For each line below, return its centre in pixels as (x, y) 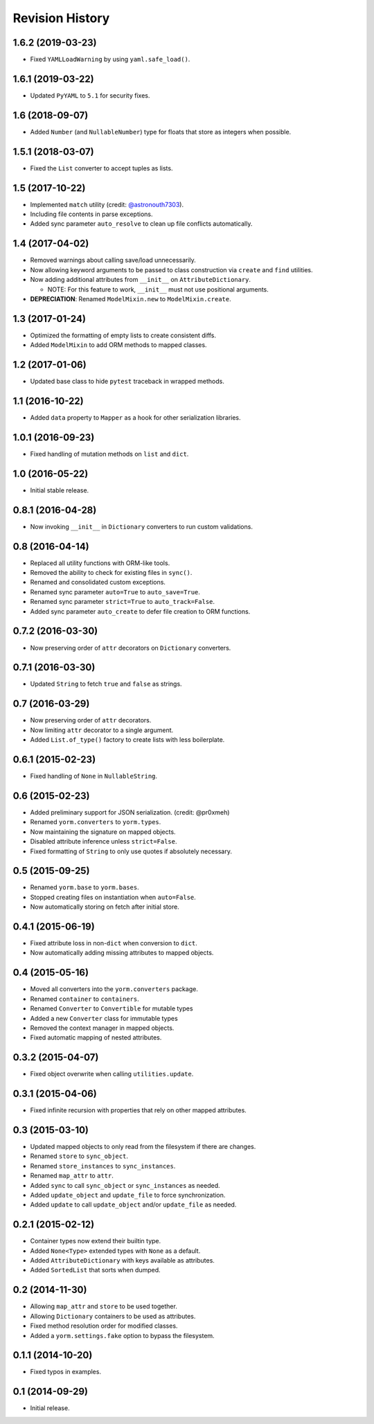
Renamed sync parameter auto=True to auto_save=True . (115, 591)
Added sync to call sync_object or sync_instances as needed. (125, 1185)
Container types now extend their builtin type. (96, 1241)
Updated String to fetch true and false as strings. (106, 684)
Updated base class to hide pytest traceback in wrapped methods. (127, 382)
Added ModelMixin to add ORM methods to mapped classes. (118, 345)
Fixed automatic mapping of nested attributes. (96, 1038)
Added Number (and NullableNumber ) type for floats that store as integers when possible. (161, 132)
